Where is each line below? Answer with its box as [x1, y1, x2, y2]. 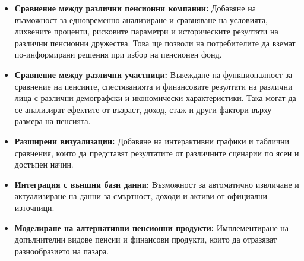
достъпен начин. [14, 158, 74, 171]
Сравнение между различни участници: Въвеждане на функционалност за [14, 68, 293, 80]
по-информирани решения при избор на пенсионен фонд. [14, 48, 222, 61]
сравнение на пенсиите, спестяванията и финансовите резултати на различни [14, 80, 293, 92]
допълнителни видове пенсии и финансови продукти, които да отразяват [14, 233, 277, 246]
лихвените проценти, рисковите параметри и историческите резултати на [14, 25, 278, 37]
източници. [14, 201, 55, 213]
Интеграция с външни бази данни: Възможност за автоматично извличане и [14, 178, 299, 190]
